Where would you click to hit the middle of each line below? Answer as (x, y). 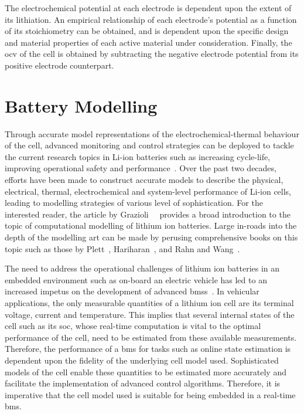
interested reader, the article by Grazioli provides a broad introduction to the (148, 214)
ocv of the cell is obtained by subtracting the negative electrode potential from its (152, 54)
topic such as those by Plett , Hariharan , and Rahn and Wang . (122, 248)
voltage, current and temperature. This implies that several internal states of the (150, 314)
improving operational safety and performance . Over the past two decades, (141, 168)
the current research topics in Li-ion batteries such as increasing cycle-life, (138, 156)
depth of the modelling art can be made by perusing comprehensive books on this (151, 237)
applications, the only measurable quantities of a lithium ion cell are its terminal (149, 303)
